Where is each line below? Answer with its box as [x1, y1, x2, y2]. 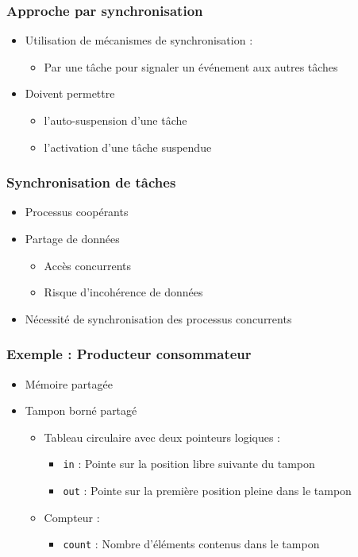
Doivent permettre [25, 85, 115, 102]
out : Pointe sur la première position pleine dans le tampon [63, 482, 352, 499]
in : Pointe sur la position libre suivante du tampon [63, 455, 315, 472]
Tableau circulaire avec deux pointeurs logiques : [44, 428, 280, 445]
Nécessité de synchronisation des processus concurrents [25, 310, 292, 327]
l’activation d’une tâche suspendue [44, 138, 212, 155]
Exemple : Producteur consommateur [6, 344, 252, 364]
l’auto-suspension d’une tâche [44, 112, 187, 128]
